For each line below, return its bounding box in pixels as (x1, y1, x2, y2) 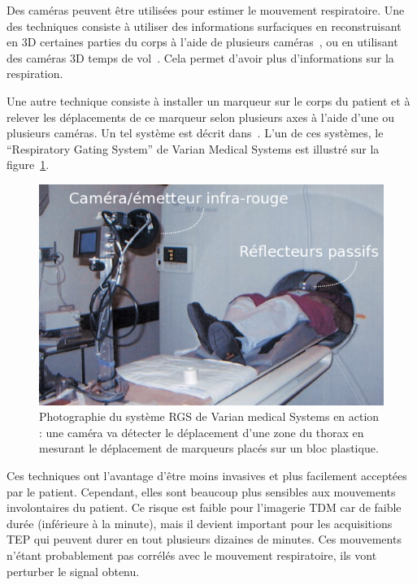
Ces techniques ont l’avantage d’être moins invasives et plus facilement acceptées (7, 466, 407, 483)
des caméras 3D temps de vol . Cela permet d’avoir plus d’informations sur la (7, 49, 394, 66)
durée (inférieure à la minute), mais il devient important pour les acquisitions (7, 514, 393, 531)
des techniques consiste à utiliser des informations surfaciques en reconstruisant (7, 17, 402, 34)
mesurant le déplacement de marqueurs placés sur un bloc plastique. (39, 440, 379, 457)
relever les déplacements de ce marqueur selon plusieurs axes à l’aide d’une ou (7, 108, 394, 125)
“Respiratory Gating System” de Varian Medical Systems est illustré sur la (7, 140, 380, 157)
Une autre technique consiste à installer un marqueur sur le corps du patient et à (7, 92, 410, 109)
